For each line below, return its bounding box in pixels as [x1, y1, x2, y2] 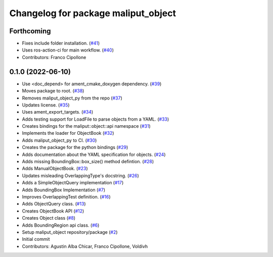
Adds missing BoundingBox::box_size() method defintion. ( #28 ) [22, 159, 154, 165]
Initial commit [22, 236, 50, 242]
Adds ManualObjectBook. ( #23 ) [22, 166, 88, 172]
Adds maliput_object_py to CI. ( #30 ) [22, 137, 97, 143]
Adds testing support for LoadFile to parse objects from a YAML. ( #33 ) [22, 116, 169, 122]
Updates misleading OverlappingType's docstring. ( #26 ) [22, 172, 139, 179]
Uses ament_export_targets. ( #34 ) [22, 109, 94, 115]
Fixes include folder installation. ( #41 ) [22, 40, 100, 46]
